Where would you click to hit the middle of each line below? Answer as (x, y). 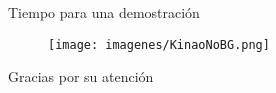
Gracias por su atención (81, 76)
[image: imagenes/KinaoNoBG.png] (159, 44)
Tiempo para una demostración (104, 12)
